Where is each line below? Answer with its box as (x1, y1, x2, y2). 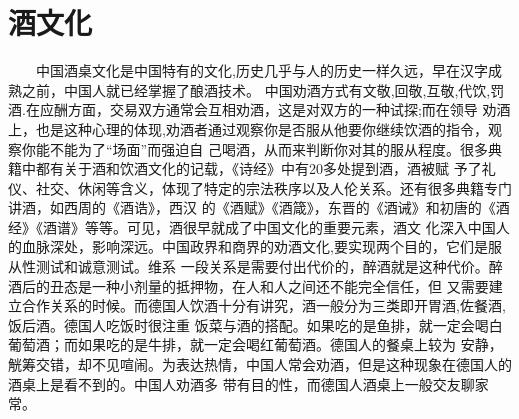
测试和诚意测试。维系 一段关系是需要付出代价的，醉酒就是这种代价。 (35, 256, 489, 277)
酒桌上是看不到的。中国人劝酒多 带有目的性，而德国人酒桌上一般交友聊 (8, 373, 475, 394)
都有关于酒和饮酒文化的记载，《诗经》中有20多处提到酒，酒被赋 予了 (35, 158, 482, 179)
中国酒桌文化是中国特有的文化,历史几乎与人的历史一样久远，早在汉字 (35, 60, 488, 81)
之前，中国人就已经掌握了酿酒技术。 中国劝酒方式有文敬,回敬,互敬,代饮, (21, 79, 491, 100)
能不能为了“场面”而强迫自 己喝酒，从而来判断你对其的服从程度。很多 (35, 138, 488, 159)
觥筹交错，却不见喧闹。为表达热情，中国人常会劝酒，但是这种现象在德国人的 (8, 354, 512, 375)
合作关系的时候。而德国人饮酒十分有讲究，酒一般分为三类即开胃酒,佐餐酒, (21, 295, 506, 316)
